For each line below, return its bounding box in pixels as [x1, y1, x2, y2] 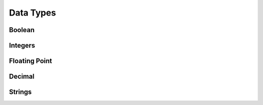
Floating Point [9, 57, 52, 65]
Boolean [9, 26, 35, 34]
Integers [9, 41, 36, 50]
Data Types [9, 7, 56, 18]
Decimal [9, 72, 35, 81]
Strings [9, 88, 32, 96]
